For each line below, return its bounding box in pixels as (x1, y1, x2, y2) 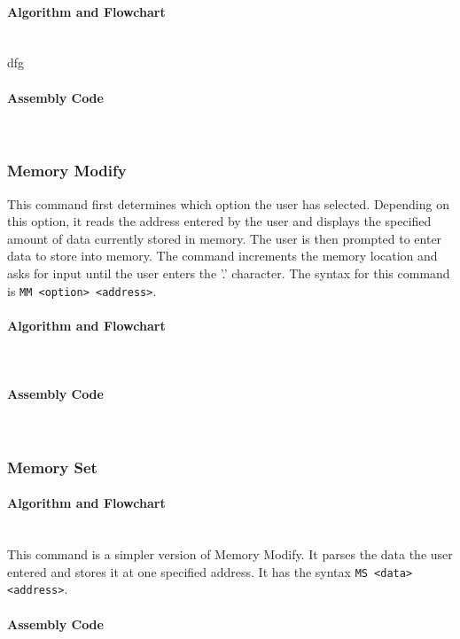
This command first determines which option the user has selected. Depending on (7, 194, 449, 213)
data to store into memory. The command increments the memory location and (7, 246, 438, 265)
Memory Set (7, 456, 97, 478)
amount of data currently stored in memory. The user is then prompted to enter (7, 229, 442, 247)
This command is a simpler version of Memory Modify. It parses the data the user (7, 545, 453, 564)
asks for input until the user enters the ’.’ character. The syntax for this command (7, 263, 450, 282)
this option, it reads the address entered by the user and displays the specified (7, 212, 432, 230)
